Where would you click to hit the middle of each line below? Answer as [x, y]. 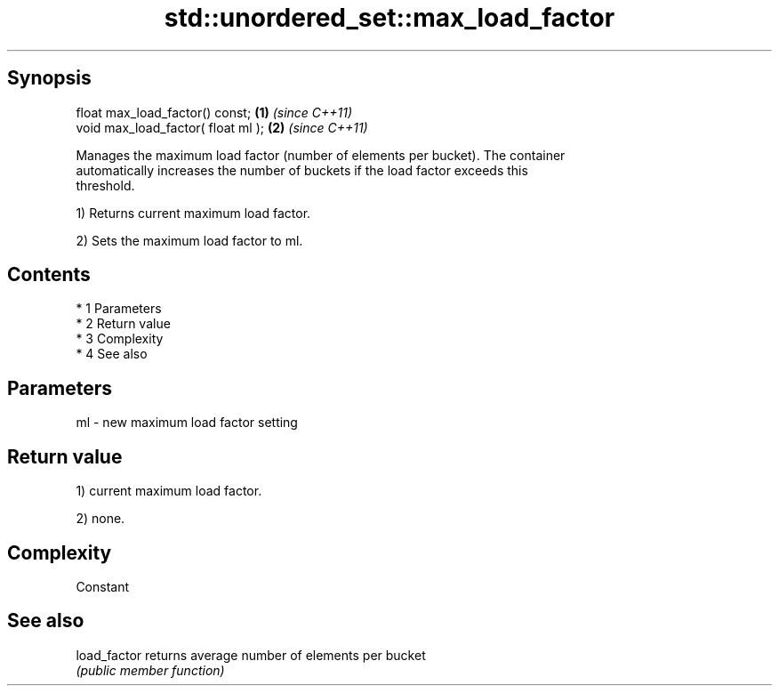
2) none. [100, 519]
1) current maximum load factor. [169, 491]
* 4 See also [112, 354]
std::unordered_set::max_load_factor [389, 18]
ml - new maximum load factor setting [187, 423]
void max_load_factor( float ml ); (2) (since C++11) [222, 127]
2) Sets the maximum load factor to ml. [189, 240]
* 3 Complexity [120, 339]
